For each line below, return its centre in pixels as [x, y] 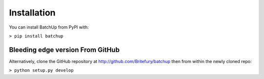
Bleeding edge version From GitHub [64, 50]
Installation [32, 13]
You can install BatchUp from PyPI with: [49, 27]
